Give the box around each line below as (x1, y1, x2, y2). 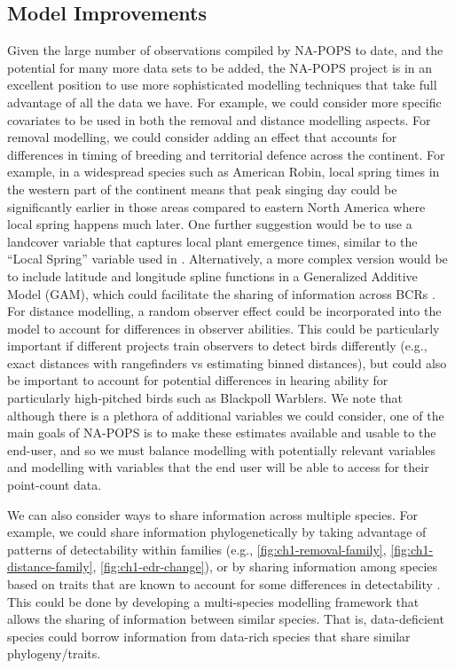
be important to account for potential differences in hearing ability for (7, 371, 388, 390)
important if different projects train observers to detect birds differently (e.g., (7, 336, 428, 355)
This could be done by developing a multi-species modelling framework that (7, 592, 420, 610)
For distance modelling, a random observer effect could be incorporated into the (7, 302, 442, 320)
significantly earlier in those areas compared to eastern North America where (7, 197, 426, 216)
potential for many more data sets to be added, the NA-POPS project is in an (7, 58, 433, 76)
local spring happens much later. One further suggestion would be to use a (7, 215, 412, 233)
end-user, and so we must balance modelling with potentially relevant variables (7, 440, 436, 459)
